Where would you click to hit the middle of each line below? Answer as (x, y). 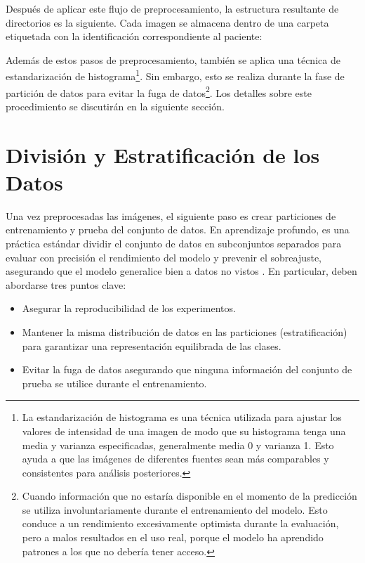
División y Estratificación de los (163, 154)
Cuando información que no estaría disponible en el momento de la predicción (190, 496)
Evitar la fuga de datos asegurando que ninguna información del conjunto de (187, 369)
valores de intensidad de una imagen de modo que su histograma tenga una (184, 431)
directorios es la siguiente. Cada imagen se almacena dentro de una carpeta (167, 22)
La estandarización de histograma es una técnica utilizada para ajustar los (182, 417)
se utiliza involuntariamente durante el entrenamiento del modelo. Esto (175, 509)
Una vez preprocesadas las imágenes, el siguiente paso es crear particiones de (171, 215)
